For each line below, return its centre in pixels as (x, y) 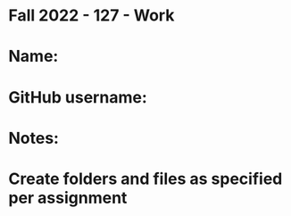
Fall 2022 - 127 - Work (91, 16)
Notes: (34, 138)
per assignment (68, 198)
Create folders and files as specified (145, 179)
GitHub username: (78, 97)
